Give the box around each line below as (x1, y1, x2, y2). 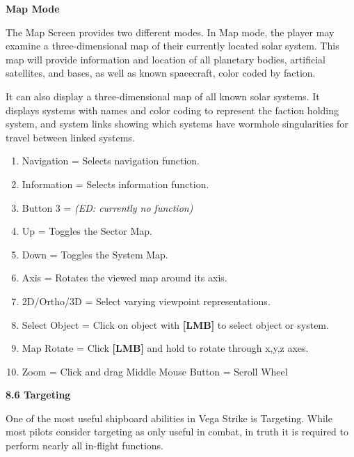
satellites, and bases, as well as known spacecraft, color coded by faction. (6, 65, 316, 80)
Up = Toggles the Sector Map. (22, 224, 152, 238)
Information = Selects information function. (22, 176, 209, 191)
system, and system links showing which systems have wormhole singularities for (6, 116, 348, 131)
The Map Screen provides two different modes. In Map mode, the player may (6, 24, 335, 39)
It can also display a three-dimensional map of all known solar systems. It (6, 88, 320, 103)
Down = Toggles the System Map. (22, 247, 168, 261)
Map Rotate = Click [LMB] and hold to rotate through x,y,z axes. (22, 341, 309, 355)
